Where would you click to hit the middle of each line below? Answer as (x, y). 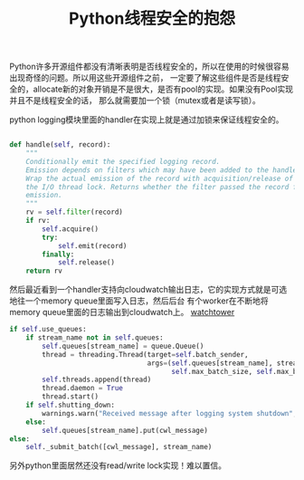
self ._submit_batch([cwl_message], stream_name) (119, 447)
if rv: (38, 221)
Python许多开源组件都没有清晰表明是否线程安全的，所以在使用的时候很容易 (149, 67)
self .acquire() (71, 229)
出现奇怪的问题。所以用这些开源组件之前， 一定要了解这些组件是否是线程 (145, 78)
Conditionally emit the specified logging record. (123, 161)
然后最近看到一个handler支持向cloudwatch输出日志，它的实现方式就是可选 (148, 290)
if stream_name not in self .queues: (95, 338)
